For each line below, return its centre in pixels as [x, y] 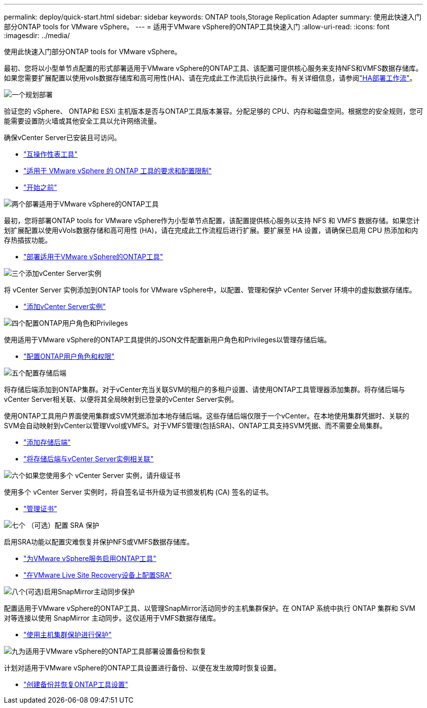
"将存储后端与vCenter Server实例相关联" [89, 459]
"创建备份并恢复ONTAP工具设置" [76, 684]
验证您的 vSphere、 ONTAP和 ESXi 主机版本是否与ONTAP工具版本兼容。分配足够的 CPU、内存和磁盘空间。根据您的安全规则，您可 [213, 111]
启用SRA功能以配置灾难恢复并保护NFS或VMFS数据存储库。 [99, 542]
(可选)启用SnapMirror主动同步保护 [80, 592]
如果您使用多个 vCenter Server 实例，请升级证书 [103, 475]
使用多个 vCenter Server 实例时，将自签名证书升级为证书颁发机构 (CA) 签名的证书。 [138, 492]
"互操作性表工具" [51, 154]
